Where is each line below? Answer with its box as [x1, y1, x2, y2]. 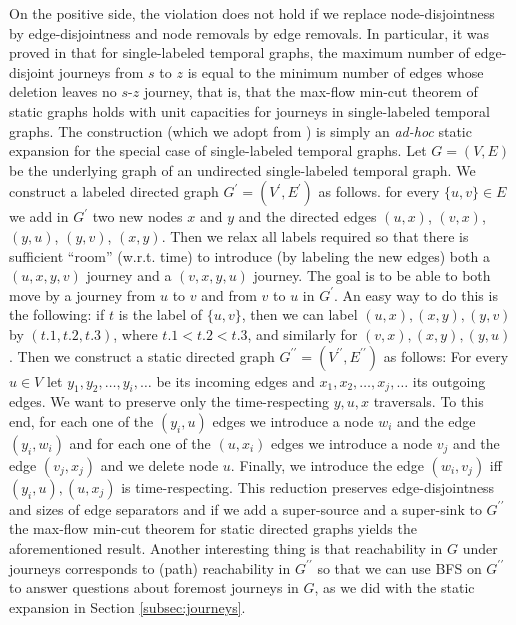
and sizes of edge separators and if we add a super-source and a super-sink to [9, 498, 482, 519]
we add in [9, 206, 69, 227]
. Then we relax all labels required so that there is [161, 225, 469, 246]
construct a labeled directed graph [9, 181, 219, 202]
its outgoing [412, 370, 486, 391]
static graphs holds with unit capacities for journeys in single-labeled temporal [9, 100, 490, 121]
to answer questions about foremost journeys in [9, 577, 299, 598]
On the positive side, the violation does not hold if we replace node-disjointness [9, 3, 495, 23]
